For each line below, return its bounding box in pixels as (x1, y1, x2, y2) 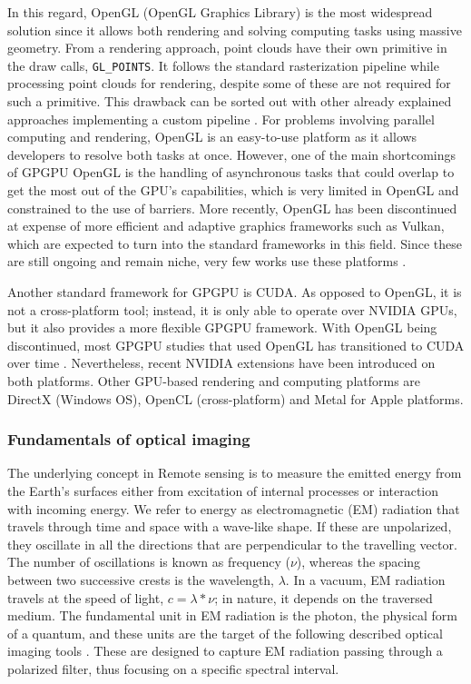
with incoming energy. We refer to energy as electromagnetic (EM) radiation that (7, 499, 460, 518)
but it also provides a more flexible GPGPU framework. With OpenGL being (7, 318, 437, 337)
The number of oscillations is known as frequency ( (7, 552, 290, 571)
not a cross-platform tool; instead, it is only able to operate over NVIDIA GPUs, (7, 300, 457, 319)
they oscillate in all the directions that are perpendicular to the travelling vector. (7, 534, 457, 553)
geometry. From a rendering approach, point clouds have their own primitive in (7, 38, 447, 57)
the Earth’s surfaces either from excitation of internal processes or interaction (7, 481, 439, 500)
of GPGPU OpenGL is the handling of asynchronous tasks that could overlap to (7, 163, 455, 182)
